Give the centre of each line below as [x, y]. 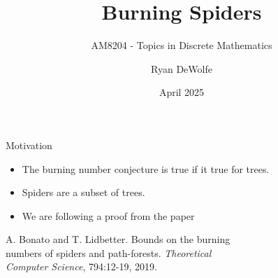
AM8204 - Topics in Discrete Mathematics [182, 45]
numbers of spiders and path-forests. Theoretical [109, 252]
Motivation [29, 145]
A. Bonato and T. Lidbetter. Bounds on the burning [118, 239]
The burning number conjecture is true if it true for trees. [146, 168]
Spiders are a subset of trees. [83, 192]
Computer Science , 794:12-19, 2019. [81, 266]
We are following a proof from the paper [108, 215]
